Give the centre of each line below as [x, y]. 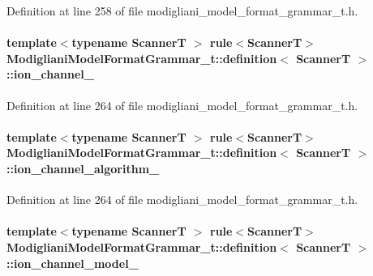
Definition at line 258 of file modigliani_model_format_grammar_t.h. [182, 11]
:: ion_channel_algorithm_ [83, 168]
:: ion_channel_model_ [73, 263]
